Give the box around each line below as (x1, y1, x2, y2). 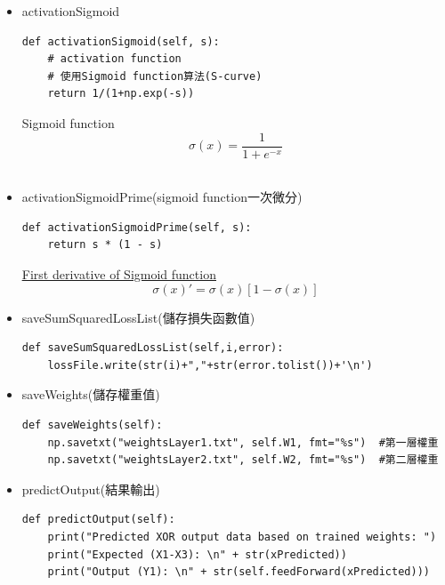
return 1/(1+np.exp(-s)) (47, 87, 195, 100)
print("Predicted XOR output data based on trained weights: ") (47, 530, 437, 543)
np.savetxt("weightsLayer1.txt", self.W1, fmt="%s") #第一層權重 (47, 436, 439, 449)
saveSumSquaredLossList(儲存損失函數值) (21, 308, 255, 326)
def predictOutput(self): (21, 513, 175, 526)
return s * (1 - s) (47, 238, 163, 252)
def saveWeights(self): (21, 418, 163, 431)
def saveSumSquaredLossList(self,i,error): (21, 341, 284, 355)
